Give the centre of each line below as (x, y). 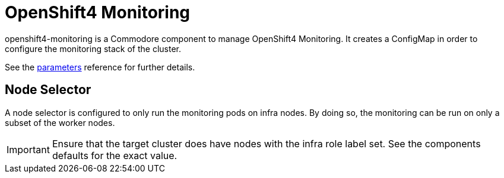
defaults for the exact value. (115, 155)
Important (28, 149)
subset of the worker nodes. (60, 122)
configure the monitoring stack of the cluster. (93, 48)
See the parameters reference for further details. (100, 67)
